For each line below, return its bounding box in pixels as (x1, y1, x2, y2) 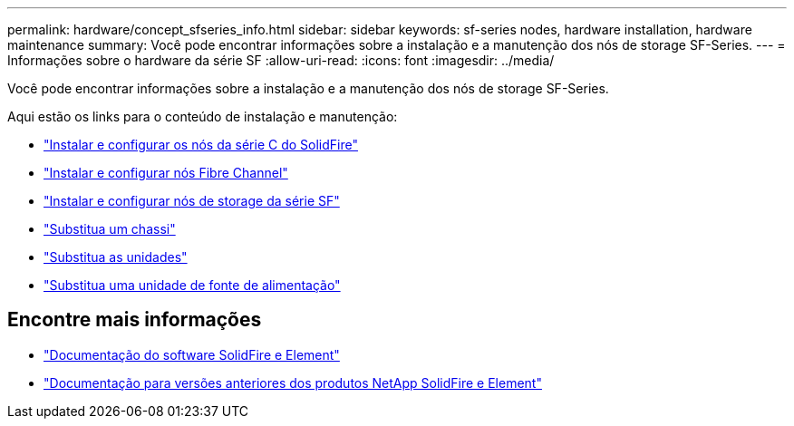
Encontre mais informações (7, 308, 262, 332)
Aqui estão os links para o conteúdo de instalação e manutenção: (7, 109, 398, 124)
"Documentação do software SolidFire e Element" (44, 346, 340, 363)
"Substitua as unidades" (44, 249, 188, 265)
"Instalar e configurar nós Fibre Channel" (44, 165, 288, 180)
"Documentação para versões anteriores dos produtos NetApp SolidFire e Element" (44, 374, 542, 391)
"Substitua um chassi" (44, 221, 176, 237)
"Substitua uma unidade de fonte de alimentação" (44, 277, 341, 293)
